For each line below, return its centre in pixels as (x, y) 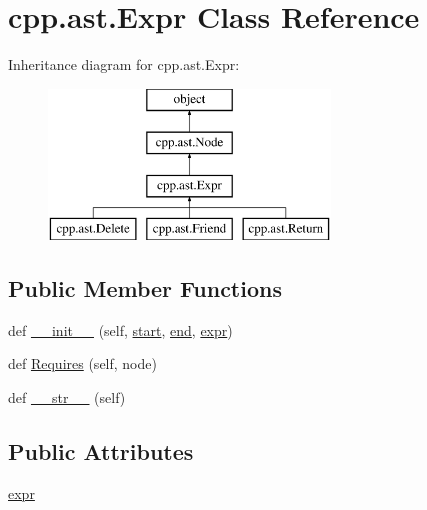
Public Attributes (101, 450)
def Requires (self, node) (82, 363)
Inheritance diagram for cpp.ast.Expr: (124, 64)
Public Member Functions (145, 287)
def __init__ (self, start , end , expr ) (120, 329)
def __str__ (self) (67, 396)
